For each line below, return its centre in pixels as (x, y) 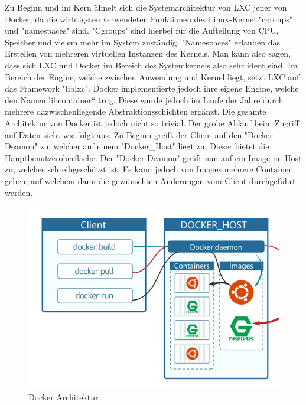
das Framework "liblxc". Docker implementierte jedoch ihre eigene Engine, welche (152, 88)
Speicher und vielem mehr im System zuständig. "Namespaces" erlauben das (142, 42)
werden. (19, 192)
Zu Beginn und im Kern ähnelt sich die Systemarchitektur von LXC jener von (146, 7)
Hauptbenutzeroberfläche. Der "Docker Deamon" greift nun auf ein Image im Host (153, 157)
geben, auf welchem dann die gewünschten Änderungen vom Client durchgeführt (150, 180)
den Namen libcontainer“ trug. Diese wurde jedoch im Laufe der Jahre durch (144, 99)
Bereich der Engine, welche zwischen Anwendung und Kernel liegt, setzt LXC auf (152, 76)
